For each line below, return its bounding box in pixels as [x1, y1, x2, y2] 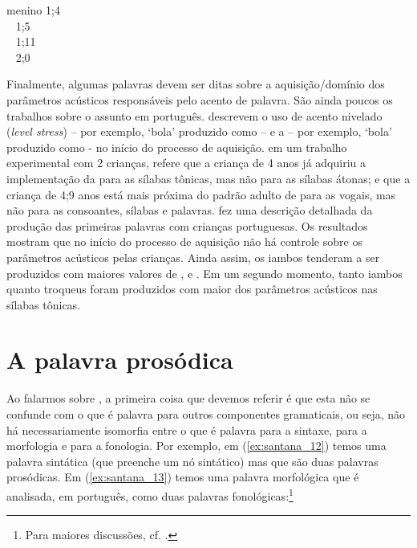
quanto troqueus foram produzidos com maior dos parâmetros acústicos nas [6, 280, 378, 297]
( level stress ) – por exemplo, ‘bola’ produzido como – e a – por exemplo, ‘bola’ [6, 123, 392, 140]
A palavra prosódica [6, 343, 233, 376]
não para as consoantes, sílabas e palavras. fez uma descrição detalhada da [6, 202, 373, 219]
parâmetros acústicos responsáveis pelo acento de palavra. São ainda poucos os [6, 91, 393, 108]
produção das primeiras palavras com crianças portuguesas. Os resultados [6, 217, 368, 234]
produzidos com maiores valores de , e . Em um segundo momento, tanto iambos [6, 264, 403, 281]
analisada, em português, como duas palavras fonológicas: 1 [6, 485, 294, 504]
